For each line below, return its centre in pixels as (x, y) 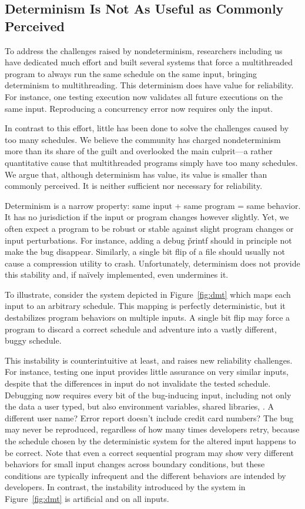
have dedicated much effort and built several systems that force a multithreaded (149, 62)
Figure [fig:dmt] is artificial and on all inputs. (87, 498)
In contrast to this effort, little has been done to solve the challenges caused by (147, 128)
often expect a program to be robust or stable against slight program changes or (149, 228)
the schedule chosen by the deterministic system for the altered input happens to (150, 441)
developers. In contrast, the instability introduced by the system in (125, 487)
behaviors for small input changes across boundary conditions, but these (135, 464)
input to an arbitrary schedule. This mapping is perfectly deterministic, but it (145, 306)
